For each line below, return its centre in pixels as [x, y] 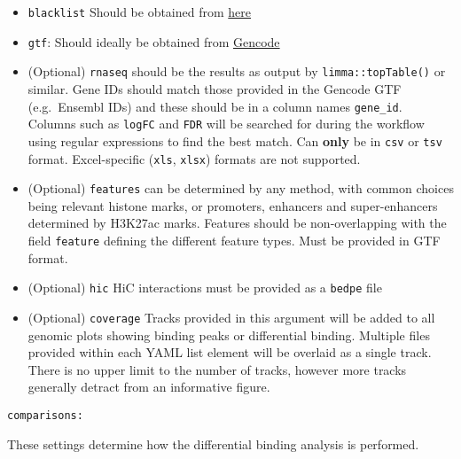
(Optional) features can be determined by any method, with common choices [241, 188]
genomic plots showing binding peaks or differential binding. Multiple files [229, 335]
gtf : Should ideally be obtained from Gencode [154, 41]
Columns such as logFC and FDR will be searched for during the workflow [226, 124]
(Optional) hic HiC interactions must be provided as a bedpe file [205, 288]
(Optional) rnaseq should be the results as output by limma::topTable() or [237, 71]
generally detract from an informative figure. [149, 387]
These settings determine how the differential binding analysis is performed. [213, 443]
